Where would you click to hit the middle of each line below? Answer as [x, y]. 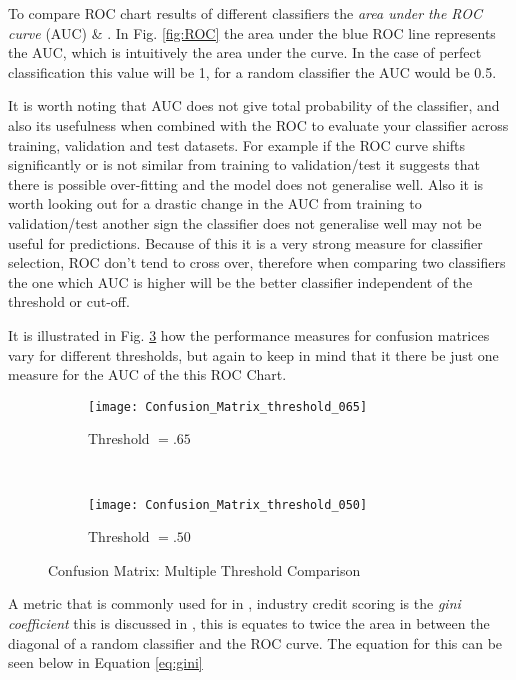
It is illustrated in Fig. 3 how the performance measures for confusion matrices [249, 334]
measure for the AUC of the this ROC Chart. [147, 374]
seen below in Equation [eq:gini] [105, 662]
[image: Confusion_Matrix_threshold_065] [228, 406]
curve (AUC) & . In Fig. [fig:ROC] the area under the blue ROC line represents [252, 32]
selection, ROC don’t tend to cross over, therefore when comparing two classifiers [257, 262]
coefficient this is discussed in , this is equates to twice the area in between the [249, 622]
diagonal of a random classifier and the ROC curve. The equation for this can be [255, 642]
